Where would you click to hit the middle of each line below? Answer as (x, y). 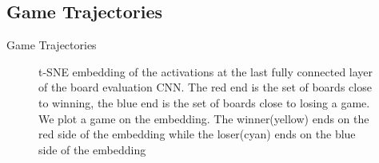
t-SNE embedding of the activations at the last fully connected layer (206, 71)
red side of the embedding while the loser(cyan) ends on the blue (197, 134)
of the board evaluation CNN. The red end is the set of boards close (205, 87)
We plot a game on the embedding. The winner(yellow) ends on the (204, 118)
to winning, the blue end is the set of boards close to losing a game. (204, 102)
